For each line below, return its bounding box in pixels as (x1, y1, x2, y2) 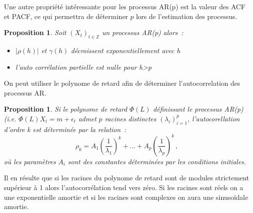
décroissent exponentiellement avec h (71, 45, 180, 55)
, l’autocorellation (187, 113, 240, 123)
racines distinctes (105, 113, 156, 123)
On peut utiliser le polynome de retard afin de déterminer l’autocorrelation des (4, 78, 240, 88)
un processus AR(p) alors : (102, 27, 184, 38)
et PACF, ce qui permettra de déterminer (4, 11, 128, 21)
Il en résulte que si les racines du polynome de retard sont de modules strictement (4, 173, 249, 183)
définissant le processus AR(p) (153, 104, 244, 114)
